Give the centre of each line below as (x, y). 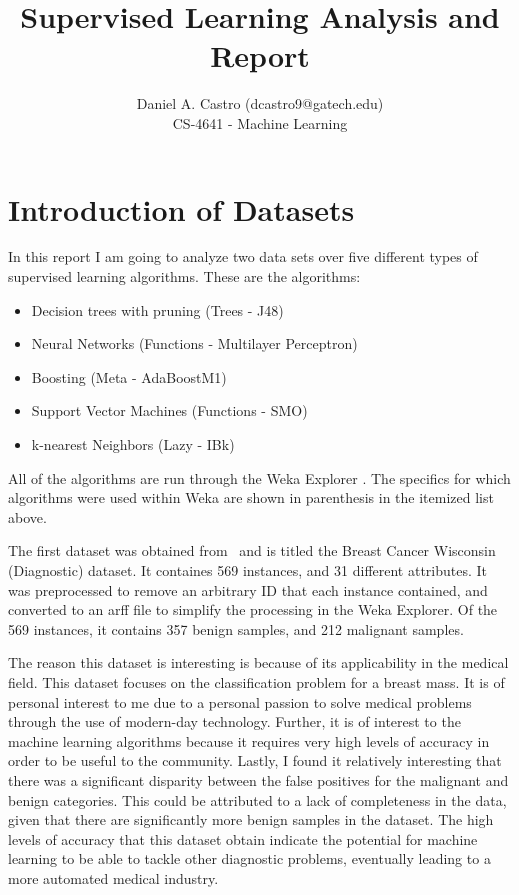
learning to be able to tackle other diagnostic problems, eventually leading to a (249, 858)
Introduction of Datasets (181, 208)
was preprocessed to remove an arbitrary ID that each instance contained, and (248, 589)
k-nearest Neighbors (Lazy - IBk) (133, 444)
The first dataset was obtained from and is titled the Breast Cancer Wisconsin (252, 550)
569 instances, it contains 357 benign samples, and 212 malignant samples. (236, 628)
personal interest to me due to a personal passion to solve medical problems (240, 701)
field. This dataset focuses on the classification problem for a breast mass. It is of (256, 681)
